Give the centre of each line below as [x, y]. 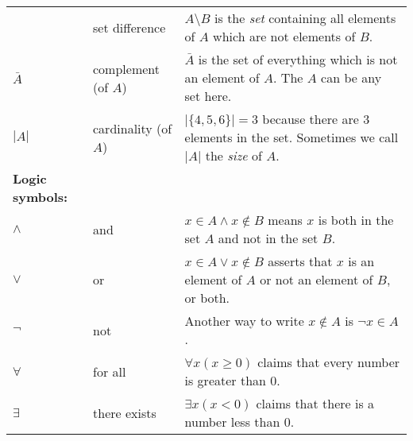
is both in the [356, 220]
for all [110, 371]
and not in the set [268, 238]
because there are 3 [316, 119]
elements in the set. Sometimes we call [291, 137]
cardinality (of [133, 128]
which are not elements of [284, 36]
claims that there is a [315, 403]
